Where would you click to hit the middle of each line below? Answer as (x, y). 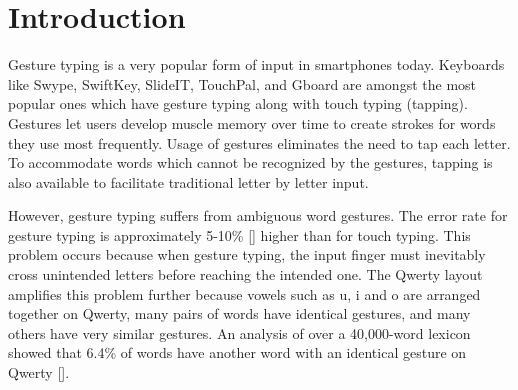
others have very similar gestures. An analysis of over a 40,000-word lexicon (239, 332)
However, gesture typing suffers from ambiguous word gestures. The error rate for (258, 215)
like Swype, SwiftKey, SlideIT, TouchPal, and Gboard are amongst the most (242, 83)
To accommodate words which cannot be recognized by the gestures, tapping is (250, 162)
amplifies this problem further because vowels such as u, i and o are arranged (244, 293)
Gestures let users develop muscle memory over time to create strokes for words (252, 122)
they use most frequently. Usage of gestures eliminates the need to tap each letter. (259, 142)
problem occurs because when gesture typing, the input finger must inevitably (247, 254)
